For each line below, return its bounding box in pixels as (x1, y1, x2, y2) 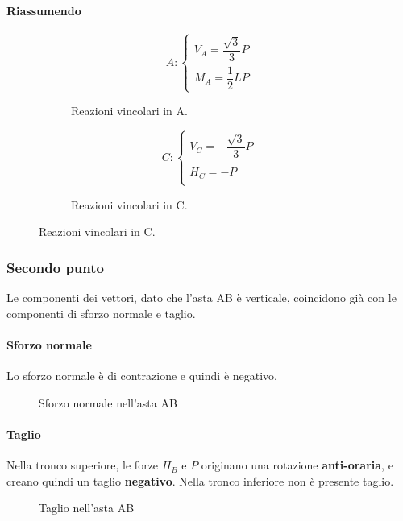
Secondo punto (6, 257, 104, 277)
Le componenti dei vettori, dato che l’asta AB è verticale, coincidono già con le (6, 289, 397, 306)
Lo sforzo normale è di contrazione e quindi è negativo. (6, 367, 277, 384)
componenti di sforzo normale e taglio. (6, 304, 196, 321)
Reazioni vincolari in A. (71, 102, 188, 119)
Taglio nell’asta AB (39, 499, 135, 516)
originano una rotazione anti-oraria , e (201, 457, 393, 473)
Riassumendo (6, 2, 81, 19)
